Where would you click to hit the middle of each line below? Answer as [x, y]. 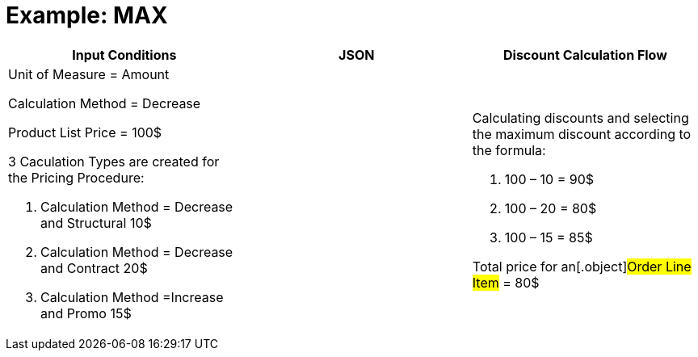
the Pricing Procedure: [76, 177]
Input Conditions [124, 55]
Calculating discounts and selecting [580, 118]
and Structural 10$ [96, 223]
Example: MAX [87, 15]
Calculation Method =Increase [132, 297]
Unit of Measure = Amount [89, 74]
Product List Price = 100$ [85, 132]
